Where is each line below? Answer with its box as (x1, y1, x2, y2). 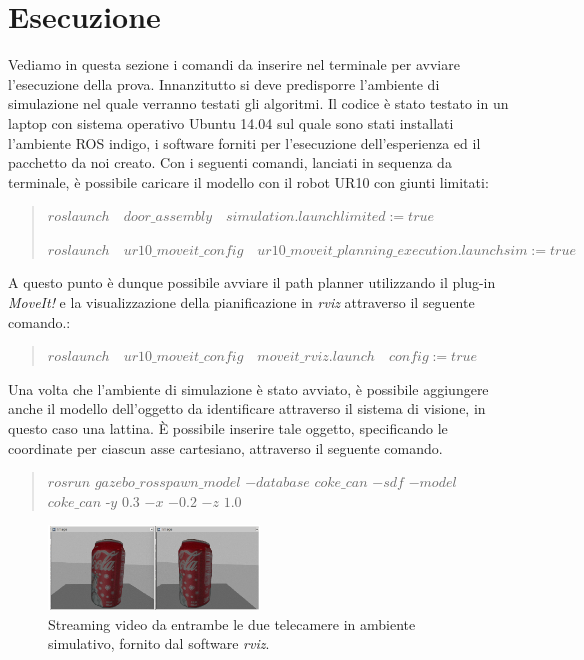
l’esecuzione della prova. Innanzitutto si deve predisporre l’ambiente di (8, 73, 440, 94)
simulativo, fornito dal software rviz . (48, 633, 270, 654)
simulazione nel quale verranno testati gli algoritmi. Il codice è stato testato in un (8, 93, 509, 114)
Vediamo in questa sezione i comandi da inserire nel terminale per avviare (8, 54, 460, 75)
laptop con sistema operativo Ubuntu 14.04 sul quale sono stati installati (8, 112, 454, 133)
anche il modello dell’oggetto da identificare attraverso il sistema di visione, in (8, 398, 486, 419)
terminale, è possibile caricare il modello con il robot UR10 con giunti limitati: (8, 171, 489, 192)
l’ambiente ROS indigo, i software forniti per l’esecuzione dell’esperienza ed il (8, 132, 481, 153)
